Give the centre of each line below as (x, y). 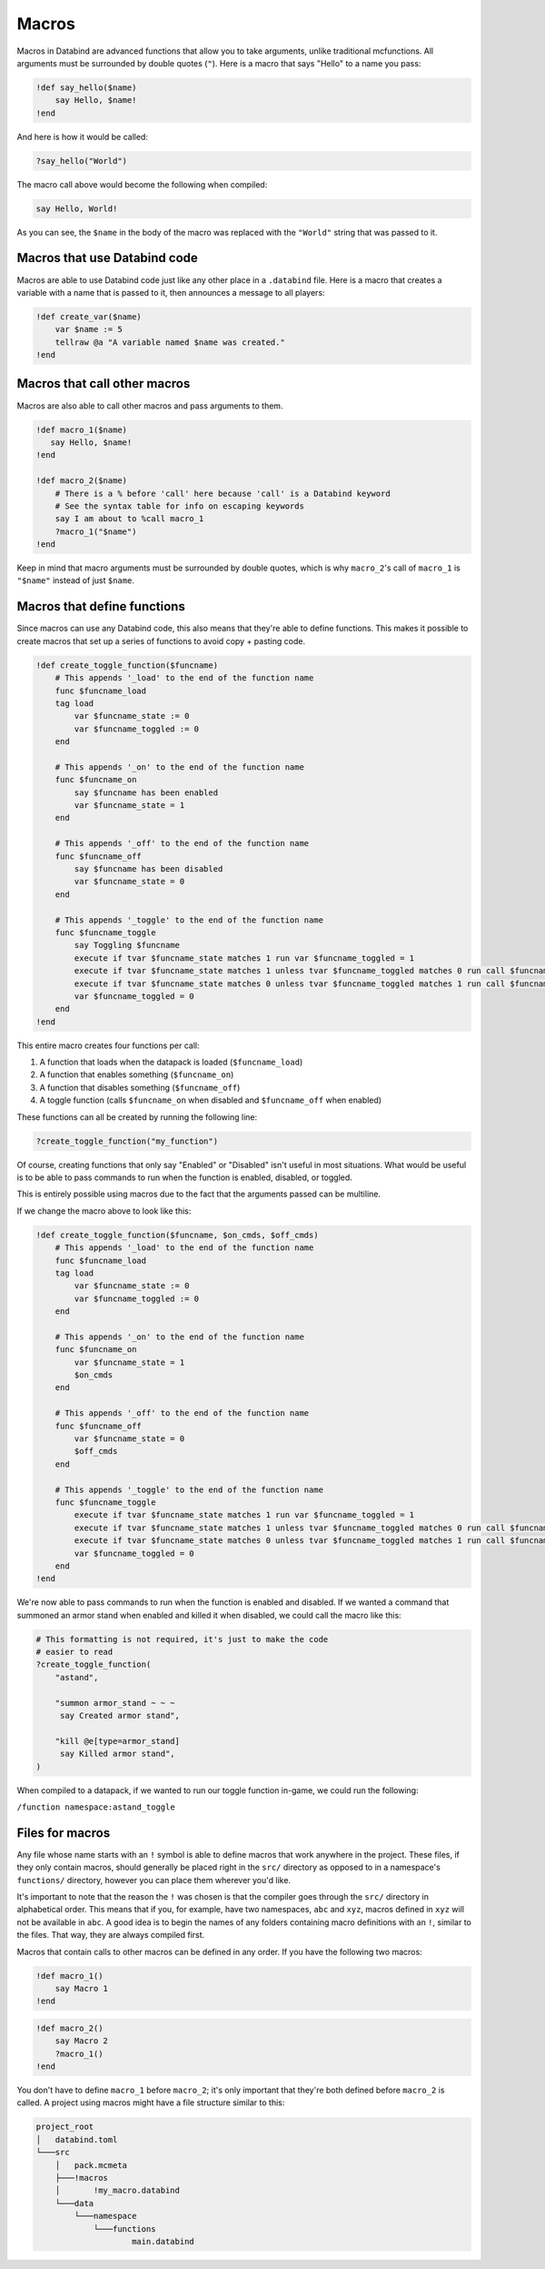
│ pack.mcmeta (91, 2165)
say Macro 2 (82, 2041)
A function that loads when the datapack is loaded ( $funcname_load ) (171, 1062)
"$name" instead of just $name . (76, 580)
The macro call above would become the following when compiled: (142, 184)
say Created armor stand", (120, 1715)
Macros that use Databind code (108, 258)
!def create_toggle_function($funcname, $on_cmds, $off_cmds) (177, 1235)
